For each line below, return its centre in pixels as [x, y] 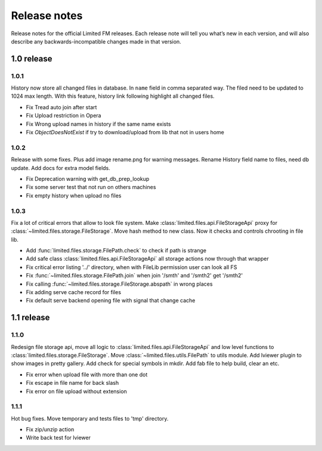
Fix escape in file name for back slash [72, 383]
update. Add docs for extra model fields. [61, 168]
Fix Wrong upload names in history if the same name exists [98, 124]
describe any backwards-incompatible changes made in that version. [96, 41]
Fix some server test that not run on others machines [91, 187]
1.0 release [32, 59]
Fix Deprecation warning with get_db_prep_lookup [88, 178]
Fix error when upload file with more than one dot [87, 374]
